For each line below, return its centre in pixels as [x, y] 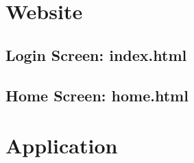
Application [62, 146]
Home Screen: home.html [97, 95]
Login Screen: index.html [96, 54]
